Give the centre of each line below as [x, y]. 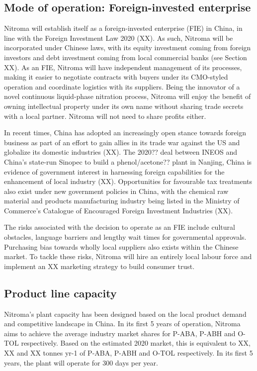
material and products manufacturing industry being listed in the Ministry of [122, 201]
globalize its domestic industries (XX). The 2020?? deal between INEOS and [121, 152]
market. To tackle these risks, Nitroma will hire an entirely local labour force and [128, 256]
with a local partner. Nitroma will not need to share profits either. [105, 116]
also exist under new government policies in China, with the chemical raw [116, 191]
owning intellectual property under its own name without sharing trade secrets [124, 106]
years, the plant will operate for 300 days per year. [81, 362]
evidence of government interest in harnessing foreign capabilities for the [114, 171]
